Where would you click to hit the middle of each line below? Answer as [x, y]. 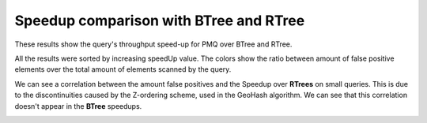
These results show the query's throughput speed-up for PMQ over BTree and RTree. [153, 44]
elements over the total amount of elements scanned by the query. [123, 69]
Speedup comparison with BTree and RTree [160, 20]
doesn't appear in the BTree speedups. [78, 106]
